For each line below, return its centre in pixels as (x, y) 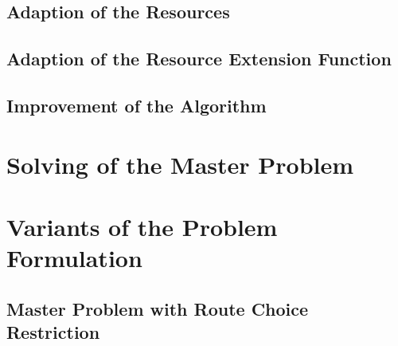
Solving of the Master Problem (180, 164)
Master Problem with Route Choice (158, 308)
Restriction (53, 332)
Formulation (74, 258)
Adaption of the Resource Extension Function (199, 59)
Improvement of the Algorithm (137, 105)
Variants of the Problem (142, 226)
